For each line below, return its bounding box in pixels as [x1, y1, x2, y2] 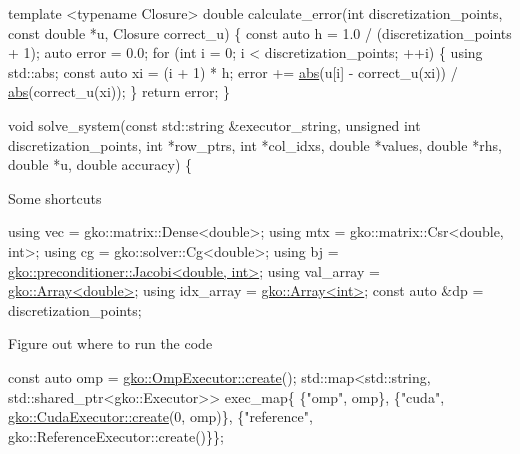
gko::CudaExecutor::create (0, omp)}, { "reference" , [8, 406, 313, 427]
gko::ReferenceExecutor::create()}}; [8, 425, 224, 446]
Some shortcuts [8, 187, 102, 208]
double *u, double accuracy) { [8, 154, 193, 175]
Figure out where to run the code [8, 333, 213, 354]
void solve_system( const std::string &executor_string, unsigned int [8, 114, 421, 135]
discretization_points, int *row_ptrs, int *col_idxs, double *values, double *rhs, [8, 134, 502, 155]
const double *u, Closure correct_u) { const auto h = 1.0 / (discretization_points [8, 22, 512, 43]
